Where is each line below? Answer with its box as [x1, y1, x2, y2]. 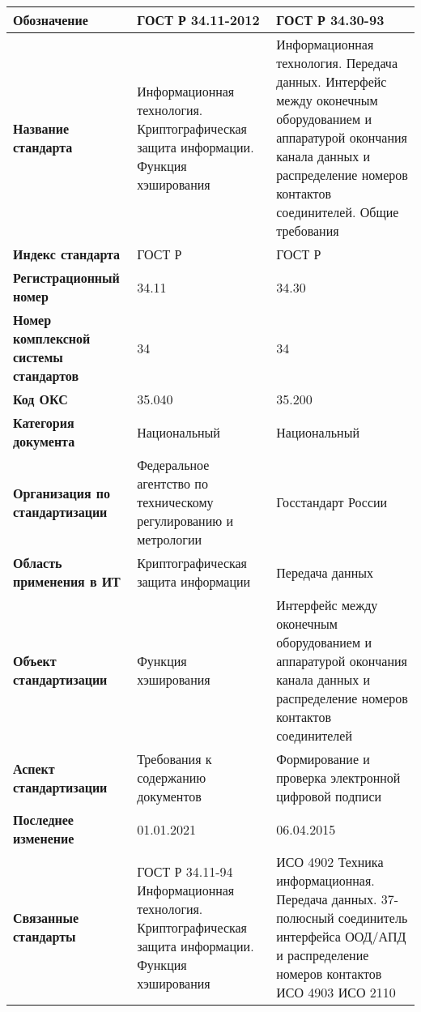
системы [13, 348, 63, 366]
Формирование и [276, 749, 370, 768]
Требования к [137, 749, 212, 768]
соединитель [338, 908, 408, 927]
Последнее [13, 810, 74, 829]
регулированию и [137, 511, 234, 530]
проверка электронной [276, 768, 401, 787]
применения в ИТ [13, 572, 121, 591]
